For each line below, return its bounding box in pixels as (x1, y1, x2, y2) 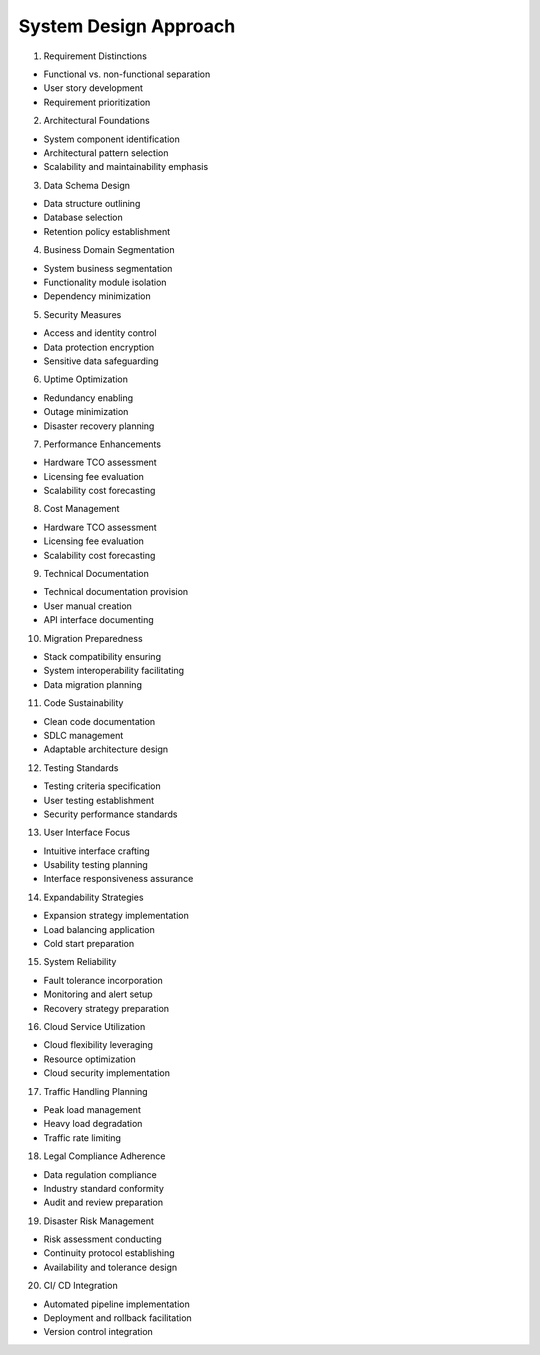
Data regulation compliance (43, 1168, 157, 1180)
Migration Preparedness (43, 632, 144, 644)
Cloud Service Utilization (43, 1020, 146, 1032)
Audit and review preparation (43, 1196, 164, 1209)
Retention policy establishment (43, 225, 171, 237)
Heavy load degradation (43, 1118, 143, 1130)
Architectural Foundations (43, 115, 150, 127)
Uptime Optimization (43, 373, 129, 385)
